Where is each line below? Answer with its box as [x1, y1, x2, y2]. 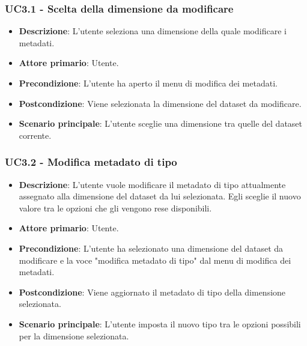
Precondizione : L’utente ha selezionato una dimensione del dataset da [19, 241, 284, 254]
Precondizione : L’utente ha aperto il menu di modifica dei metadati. [19, 77, 278, 89]
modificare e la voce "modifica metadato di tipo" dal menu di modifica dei [19, 253, 291, 266]
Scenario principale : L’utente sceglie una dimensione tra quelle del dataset [19, 117, 303, 130]
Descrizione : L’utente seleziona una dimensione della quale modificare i [19, 25, 287, 37]
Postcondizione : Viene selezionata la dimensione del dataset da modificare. [19, 97, 302, 109]
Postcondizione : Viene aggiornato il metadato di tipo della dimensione [19, 285, 286, 298]
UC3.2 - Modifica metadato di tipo [5, 154, 177, 169]
